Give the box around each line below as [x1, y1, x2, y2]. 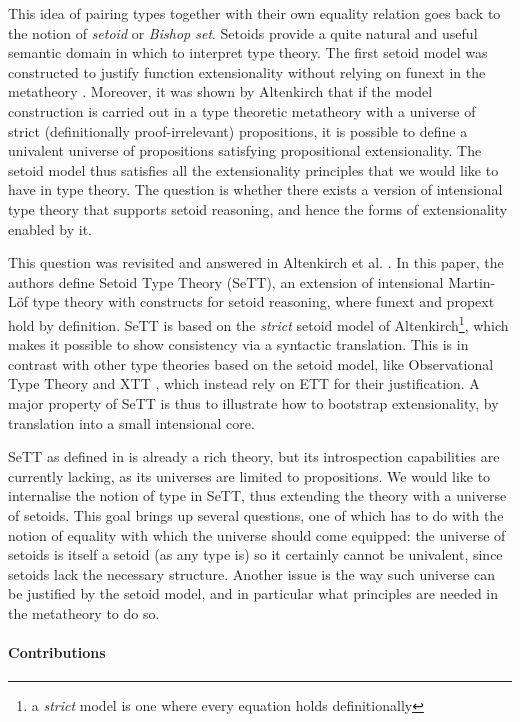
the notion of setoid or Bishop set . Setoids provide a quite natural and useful [8, 22, 478, 43]
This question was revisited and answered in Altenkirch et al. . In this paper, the [8, 252, 504, 273]
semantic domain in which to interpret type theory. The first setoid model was [8, 42, 488, 63]
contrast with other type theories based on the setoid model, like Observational [8, 353, 494, 374]
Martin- [448, 271, 496, 292]
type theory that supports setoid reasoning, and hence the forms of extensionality [8, 198, 508, 219]
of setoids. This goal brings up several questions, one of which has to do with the [8, 504, 504, 525]
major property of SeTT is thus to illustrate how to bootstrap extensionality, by [8, 392, 499, 413]
